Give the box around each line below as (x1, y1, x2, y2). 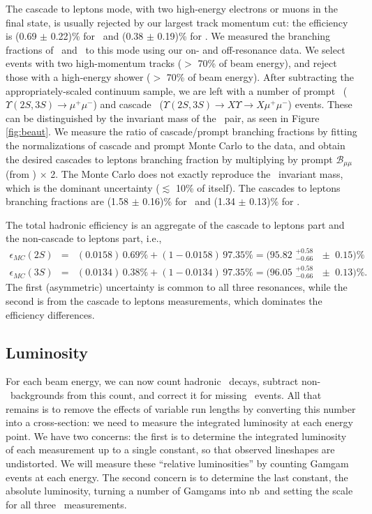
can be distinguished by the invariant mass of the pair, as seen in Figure (6, 110, 320, 125)
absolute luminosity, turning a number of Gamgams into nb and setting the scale (6, 483, 353, 498)
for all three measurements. (6, 497, 127, 511)
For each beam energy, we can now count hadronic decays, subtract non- (6, 374, 321, 388)
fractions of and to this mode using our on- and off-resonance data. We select (6, 42, 345, 56)
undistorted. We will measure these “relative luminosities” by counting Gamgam (6, 456, 349, 471)
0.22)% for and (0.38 (50, 29, 144, 43)
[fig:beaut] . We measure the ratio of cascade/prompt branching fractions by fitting (6, 124, 357, 139)
